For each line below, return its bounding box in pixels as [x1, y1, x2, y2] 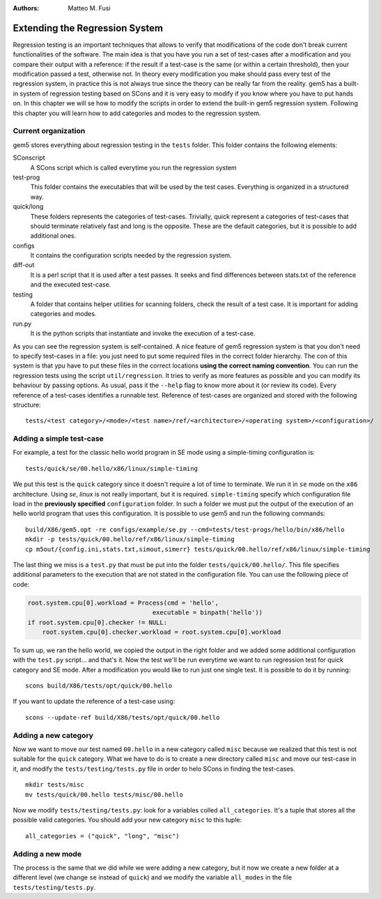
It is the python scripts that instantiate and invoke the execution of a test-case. [30, 329, 256, 338]
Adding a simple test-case [13, 434, 104, 444]
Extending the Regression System [13, 22, 164, 34]
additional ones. [30, 232, 77, 240]
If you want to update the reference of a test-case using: [13, 697, 176, 706]
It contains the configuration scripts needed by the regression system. [30, 251, 233, 259]
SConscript [13, 153, 45, 162]
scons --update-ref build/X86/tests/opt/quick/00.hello [25, 713, 220, 721]
